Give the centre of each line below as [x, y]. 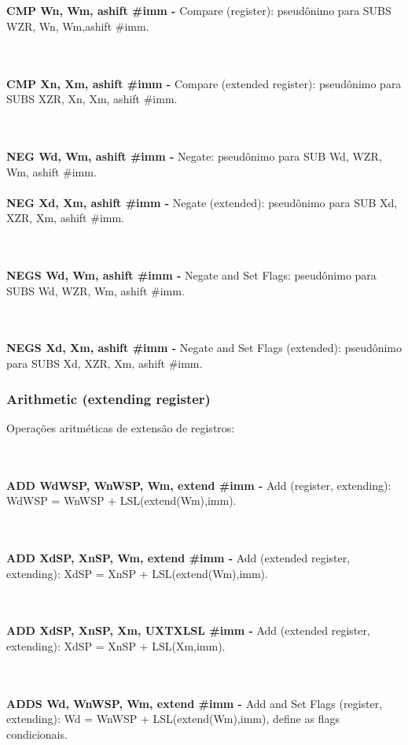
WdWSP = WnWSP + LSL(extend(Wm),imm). [121, 500]
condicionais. [37, 734]
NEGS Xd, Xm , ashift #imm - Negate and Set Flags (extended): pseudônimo [204, 348]
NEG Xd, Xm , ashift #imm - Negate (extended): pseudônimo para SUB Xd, [202, 202]
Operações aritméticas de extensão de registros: [121, 427]
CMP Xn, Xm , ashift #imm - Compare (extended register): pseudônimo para [204, 83]
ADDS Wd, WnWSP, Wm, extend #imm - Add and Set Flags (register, [195, 703]
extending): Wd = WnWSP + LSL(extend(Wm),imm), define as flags [173, 719]
